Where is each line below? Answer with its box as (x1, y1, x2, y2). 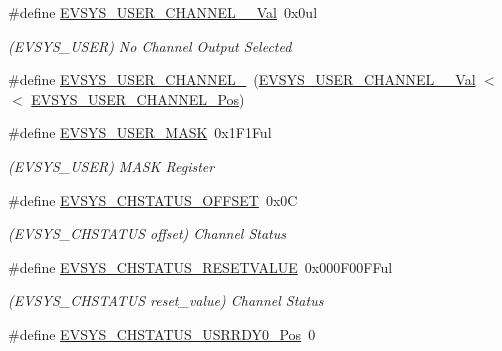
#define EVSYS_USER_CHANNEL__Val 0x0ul (8, 2, 318, 22)
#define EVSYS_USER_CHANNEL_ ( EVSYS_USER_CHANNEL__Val (8, 69, 476, 90)
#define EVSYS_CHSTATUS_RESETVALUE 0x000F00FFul (8, 256, 393, 277)
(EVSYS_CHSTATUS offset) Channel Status (8, 223, 286, 244)
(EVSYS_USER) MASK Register (8, 155, 215, 176)
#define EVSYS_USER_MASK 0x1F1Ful (8, 122, 272, 143)
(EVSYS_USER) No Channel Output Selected (8, 35, 292, 56)
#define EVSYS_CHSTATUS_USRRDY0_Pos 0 (8, 323, 316, 344)
